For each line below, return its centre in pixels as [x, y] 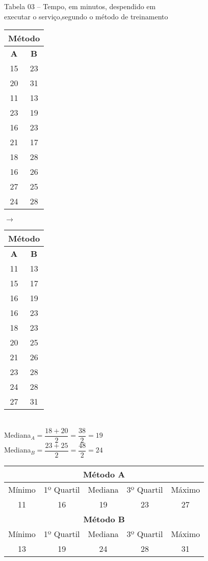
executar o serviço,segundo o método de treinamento [86, 16]
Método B [104, 519]
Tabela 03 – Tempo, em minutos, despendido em [80, 6]
